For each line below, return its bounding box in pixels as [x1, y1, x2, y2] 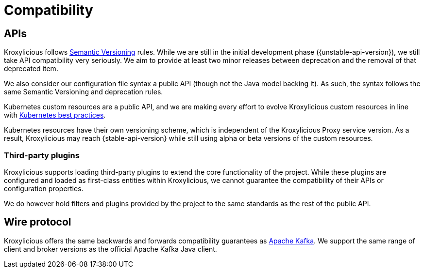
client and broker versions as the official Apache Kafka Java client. [4, 244, 217, 253]
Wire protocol [4, 216, 71, 228]
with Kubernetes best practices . [4, 111, 106, 120]
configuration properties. [4, 184, 84, 193]
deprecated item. [4, 64, 58, 73]
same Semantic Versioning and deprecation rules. [4, 88, 163, 96]
